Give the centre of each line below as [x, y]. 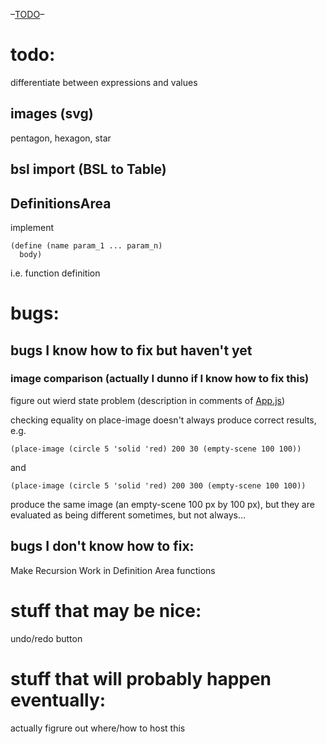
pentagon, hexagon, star [61, 138]
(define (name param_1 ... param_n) [86, 245]
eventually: [58, 700]
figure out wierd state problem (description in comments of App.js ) [148, 400]
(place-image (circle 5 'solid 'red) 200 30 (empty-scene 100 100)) [156, 449]
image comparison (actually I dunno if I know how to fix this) [160, 379]
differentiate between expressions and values [104, 82]
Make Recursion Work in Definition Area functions [113, 570]
